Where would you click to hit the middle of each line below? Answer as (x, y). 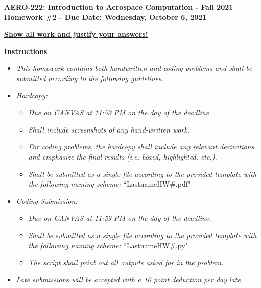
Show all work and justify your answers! (76, 34)
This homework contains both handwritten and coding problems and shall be (134, 68)
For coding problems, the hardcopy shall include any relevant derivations (141, 147)
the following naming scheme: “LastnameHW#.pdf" (110, 184)
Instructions (26, 51)
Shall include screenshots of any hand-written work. (109, 129)
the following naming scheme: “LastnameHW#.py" (108, 245)
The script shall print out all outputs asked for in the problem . (126, 262)
